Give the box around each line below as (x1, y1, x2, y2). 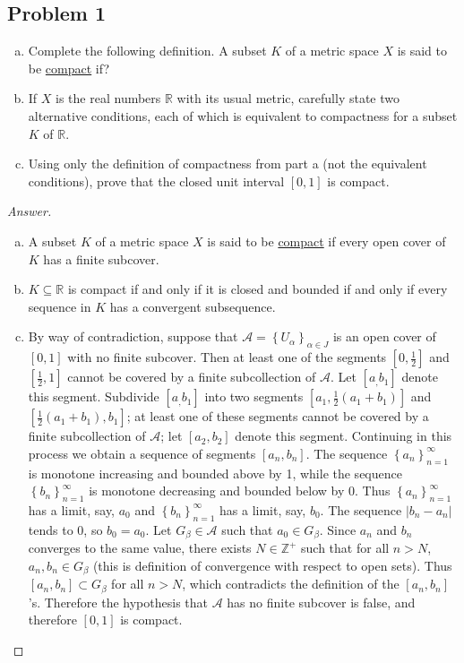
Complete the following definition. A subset (28, 41, 267, 60)
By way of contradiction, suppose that (28, 327, 238, 346)
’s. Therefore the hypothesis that (28, 592, 208, 611)
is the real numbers (56, 89, 161, 108)
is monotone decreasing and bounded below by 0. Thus (89, 481, 391, 500)
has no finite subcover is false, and (227, 592, 416, 611)
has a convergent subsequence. (109, 297, 276, 315)
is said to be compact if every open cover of (207, 231, 446, 250)
